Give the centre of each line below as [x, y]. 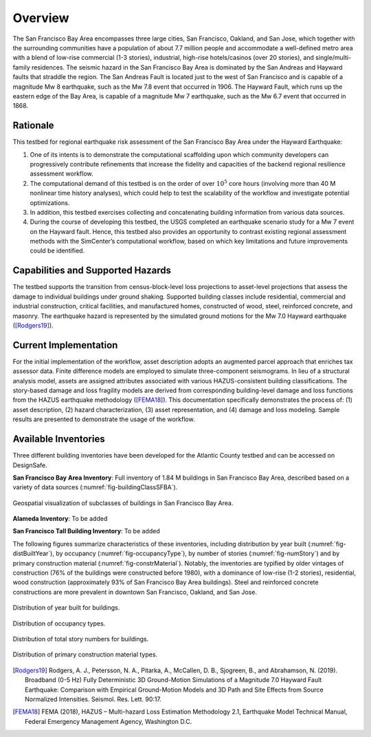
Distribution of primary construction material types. [85, 654]
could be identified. [57, 250]
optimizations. [50, 202]
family [21, 67]
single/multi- [333, 58]
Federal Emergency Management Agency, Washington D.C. [109, 721]
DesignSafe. [30, 465]
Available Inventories [59, 439]
